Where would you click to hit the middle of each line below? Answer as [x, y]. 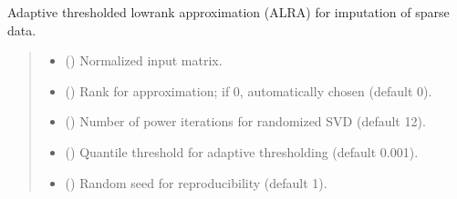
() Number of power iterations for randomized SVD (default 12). [245, 121]
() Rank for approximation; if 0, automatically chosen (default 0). [249, 90]
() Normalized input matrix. [144, 60]
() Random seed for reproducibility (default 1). [196, 182]
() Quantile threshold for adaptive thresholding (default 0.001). [242, 151]
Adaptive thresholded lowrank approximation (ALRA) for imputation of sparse [228, 12]
